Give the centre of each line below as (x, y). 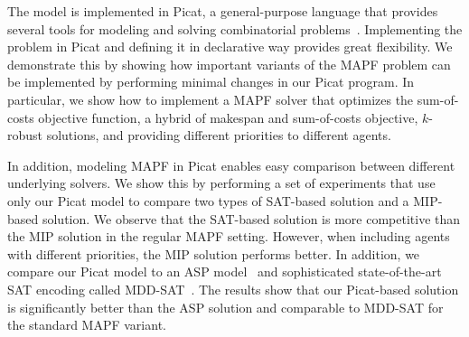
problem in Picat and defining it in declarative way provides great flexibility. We (230, 47)
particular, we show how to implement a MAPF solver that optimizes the (211, 99)
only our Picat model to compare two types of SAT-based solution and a (208, 200)
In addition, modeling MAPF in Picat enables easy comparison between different (231, 165)
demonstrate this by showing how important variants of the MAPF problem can (229, 64)
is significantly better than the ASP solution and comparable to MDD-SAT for (225, 307)
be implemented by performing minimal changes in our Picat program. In (211, 82)
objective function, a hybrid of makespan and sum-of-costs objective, (228, 117)
